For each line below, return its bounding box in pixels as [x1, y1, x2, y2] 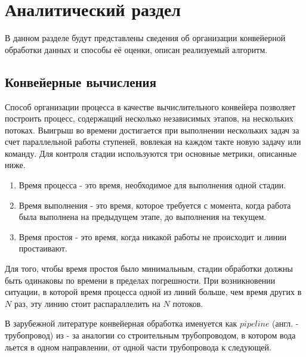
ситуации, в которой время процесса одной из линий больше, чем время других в [5, 285, 302, 298]
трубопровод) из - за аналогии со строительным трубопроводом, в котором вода [5, 329, 296, 342]
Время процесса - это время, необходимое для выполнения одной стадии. [18, 179, 286, 191]
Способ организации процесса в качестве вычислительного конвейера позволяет [5, 100, 296, 113]
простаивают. [18, 242, 67, 254]
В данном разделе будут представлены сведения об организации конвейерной [5, 32, 286, 44]
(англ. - [272, 317, 299, 330]
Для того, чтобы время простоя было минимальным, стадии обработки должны [5, 262, 293, 275]
